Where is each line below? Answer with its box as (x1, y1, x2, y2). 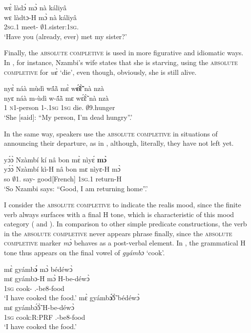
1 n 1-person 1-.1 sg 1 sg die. (4, 102, 84, 112)
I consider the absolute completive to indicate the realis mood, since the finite (4, 200, 241, 210)
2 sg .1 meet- (4, 22, 39, 32)
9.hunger (89, 102, 115, 112)
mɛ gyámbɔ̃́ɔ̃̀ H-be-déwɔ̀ (4, 302, 74, 312)
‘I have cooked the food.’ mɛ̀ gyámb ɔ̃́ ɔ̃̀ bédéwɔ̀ (4, 292, 140, 303)
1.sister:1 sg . (43, 22, 79, 32)
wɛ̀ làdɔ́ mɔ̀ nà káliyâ (4, 2, 67, 12)
